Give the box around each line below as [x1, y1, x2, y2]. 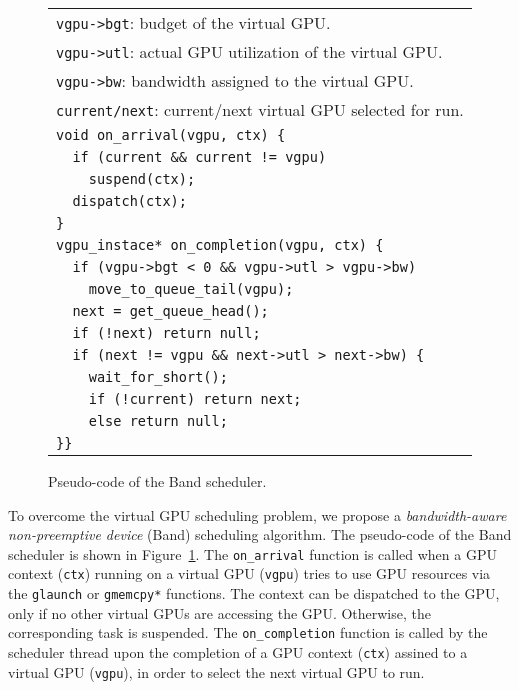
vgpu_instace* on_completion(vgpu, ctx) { [56, 237, 384, 253]
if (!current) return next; [88, 391, 302, 407]
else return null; [88, 413, 228, 429]
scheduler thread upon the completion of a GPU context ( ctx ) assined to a [8, 642, 468, 662]
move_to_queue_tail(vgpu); [88, 281, 294, 297]
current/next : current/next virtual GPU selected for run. [56, 98, 464, 121]
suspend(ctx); [88, 171, 196, 187]
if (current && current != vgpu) [72, 149, 327, 165]
